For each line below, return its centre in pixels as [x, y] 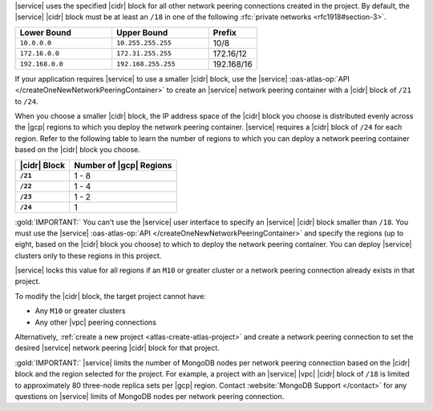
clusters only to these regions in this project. [88, 256]
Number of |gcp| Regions [123, 165]
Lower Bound [45, 32]
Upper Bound [142, 32]
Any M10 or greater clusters [80, 311]
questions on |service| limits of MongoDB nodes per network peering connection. [150, 396]
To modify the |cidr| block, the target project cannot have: [110, 296]
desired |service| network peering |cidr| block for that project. [117, 348]
